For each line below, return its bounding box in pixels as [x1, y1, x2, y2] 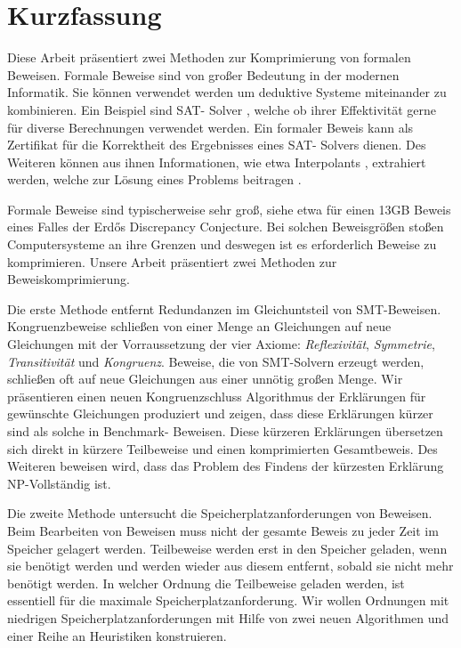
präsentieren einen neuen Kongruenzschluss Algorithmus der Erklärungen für [7, 386, 426, 405]
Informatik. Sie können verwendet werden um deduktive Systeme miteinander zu [7, 83, 447, 101]
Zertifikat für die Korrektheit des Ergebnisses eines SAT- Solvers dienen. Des [7, 135, 426, 154]
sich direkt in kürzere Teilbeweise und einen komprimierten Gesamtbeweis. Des [7, 439, 438, 458]
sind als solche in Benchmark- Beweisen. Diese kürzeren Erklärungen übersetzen [7, 422, 443, 440]
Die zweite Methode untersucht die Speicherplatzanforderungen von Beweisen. [7, 504, 433, 522]
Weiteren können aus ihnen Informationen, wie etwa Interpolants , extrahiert [7, 152, 426, 171]
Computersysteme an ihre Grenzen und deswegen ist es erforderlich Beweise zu [7, 235, 437, 254]
